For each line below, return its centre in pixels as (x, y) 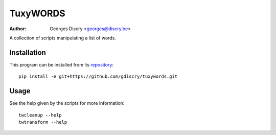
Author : (18, 29)
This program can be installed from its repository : (62, 64)
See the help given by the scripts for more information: (67, 103)
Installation (28, 52)
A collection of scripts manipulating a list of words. (63, 38)
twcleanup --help (40, 115)
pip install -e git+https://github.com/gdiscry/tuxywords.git (98, 76)
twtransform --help (43, 122)
